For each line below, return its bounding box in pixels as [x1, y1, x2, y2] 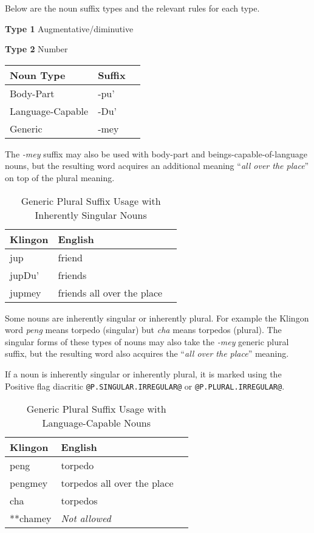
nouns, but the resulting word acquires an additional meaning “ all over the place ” [5, 159, 309, 172]
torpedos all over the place [61, 476, 174, 490]
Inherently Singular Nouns [35, 207, 147, 222]
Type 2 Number [5, 43, 68, 55]
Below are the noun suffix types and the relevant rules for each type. [5, 2, 260, 14]
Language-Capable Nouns [42, 416, 151, 430]
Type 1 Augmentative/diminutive [5, 22, 134, 35]
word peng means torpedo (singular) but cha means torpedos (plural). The [5, 323, 282, 336]
